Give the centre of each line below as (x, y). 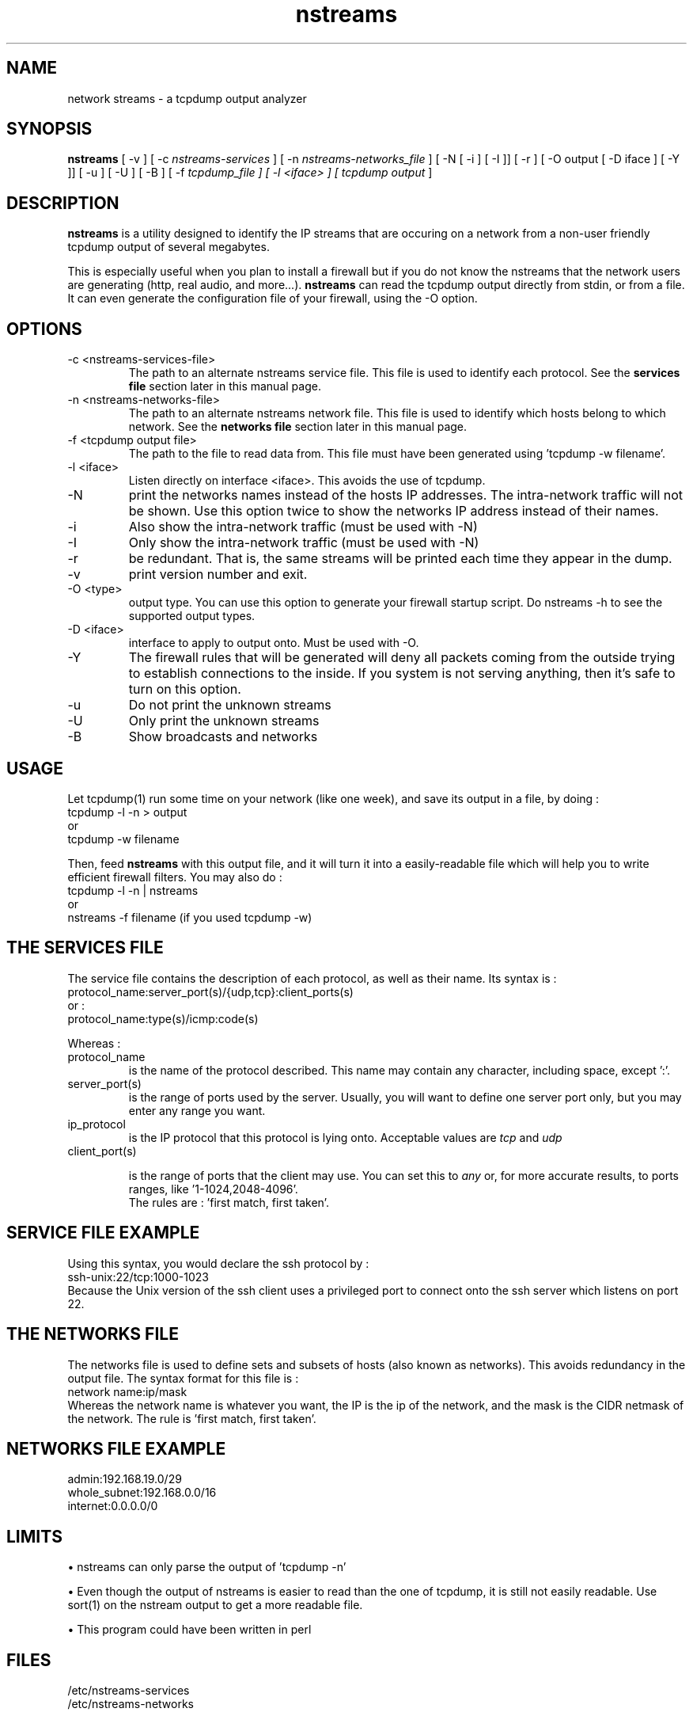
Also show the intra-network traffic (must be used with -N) (303, 527)
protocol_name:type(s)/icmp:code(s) (163, 1018)
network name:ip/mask (127, 1391)
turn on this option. (185, 689)
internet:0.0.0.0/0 (113, 1506)
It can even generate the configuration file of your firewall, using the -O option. (273, 299)
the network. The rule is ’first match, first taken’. (192, 1418)
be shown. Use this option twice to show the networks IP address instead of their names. (394, 511)
